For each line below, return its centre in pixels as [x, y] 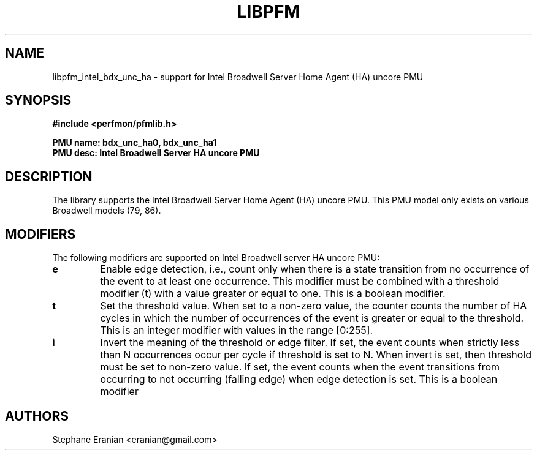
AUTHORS [37, 416]
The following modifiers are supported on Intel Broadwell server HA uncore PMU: [216, 258]
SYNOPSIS [38, 100]
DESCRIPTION [49, 176]
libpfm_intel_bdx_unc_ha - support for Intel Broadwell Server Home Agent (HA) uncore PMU [238, 77]
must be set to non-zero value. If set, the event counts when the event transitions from [300, 367]
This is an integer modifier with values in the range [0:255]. [237, 330]
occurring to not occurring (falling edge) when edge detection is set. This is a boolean [299, 379]
